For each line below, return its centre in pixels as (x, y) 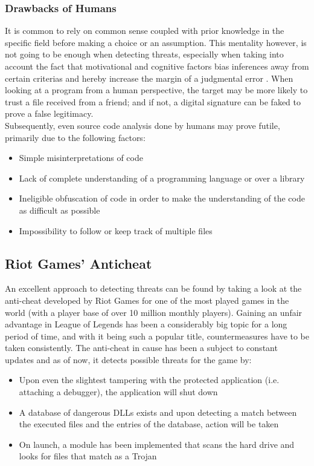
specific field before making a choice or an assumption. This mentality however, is (156, 42)
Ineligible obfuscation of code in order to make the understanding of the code (162, 198)
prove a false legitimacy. (49, 113)
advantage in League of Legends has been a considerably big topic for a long (146, 324)
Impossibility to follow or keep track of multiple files (116, 230)
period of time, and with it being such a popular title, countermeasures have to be (157, 336)
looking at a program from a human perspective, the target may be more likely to (156, 90)
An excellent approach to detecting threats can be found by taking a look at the (153, 288)
